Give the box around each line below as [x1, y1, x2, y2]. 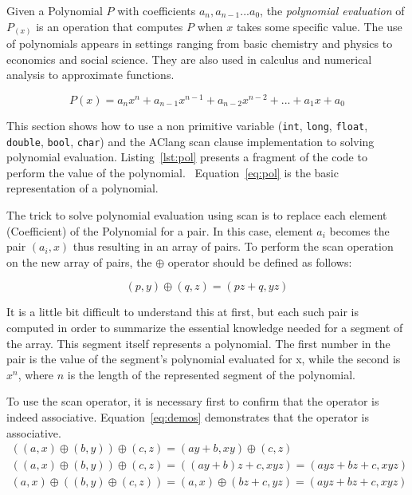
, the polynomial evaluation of [260, 2, 405, 18]
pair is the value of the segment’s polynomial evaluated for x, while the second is [6, 350, 401, 367]
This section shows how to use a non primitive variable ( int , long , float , [6, 117, 368, 133]
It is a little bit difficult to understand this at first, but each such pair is [6, 303, 359, 320]
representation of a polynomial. [6, 180, 159, 196]
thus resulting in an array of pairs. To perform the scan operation [73, 238, 394, 255]
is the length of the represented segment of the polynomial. [67, 366, 355, 382]
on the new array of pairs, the [6, 253, 152, 270]
